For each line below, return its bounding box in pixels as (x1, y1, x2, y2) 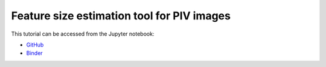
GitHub (26, 41, 44, 48)
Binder (26, 49, 43, 57)
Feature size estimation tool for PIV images (11, 9, 231, 22)
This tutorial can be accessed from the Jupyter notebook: (11, 30, 155, 37)
